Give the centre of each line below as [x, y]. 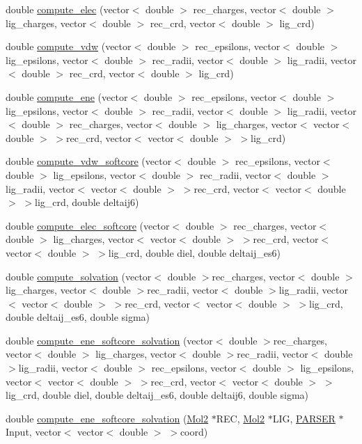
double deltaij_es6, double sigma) [78, 317]
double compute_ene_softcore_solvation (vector [109, 340]
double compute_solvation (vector [79, 276]
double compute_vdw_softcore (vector [89, 161]
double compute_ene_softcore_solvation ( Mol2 [107, 418]
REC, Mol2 [241, 418]
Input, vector [33, 432]
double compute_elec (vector [68, 9]
